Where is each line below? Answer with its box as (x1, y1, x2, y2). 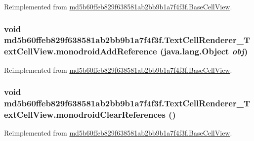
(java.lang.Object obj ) (160, 45, 248, 57)
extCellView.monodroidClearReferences (4, 108, 166, 121)
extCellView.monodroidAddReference (4, 45, 157, 57)
